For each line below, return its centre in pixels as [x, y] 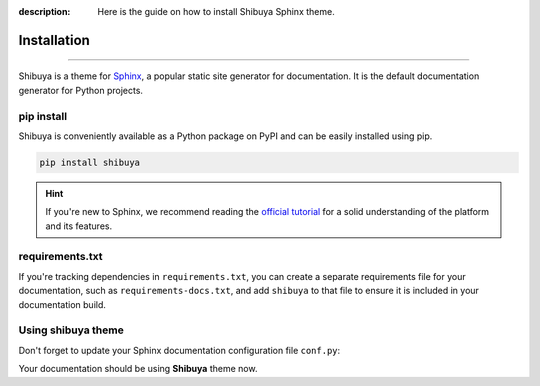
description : [44, 11]
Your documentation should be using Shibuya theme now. [138, 369]
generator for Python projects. [81, 90]
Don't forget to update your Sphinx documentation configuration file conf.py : [179, 350]
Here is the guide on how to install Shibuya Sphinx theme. [216, 11]
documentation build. [62, 304]
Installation [54, 40]
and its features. [79, 226]
